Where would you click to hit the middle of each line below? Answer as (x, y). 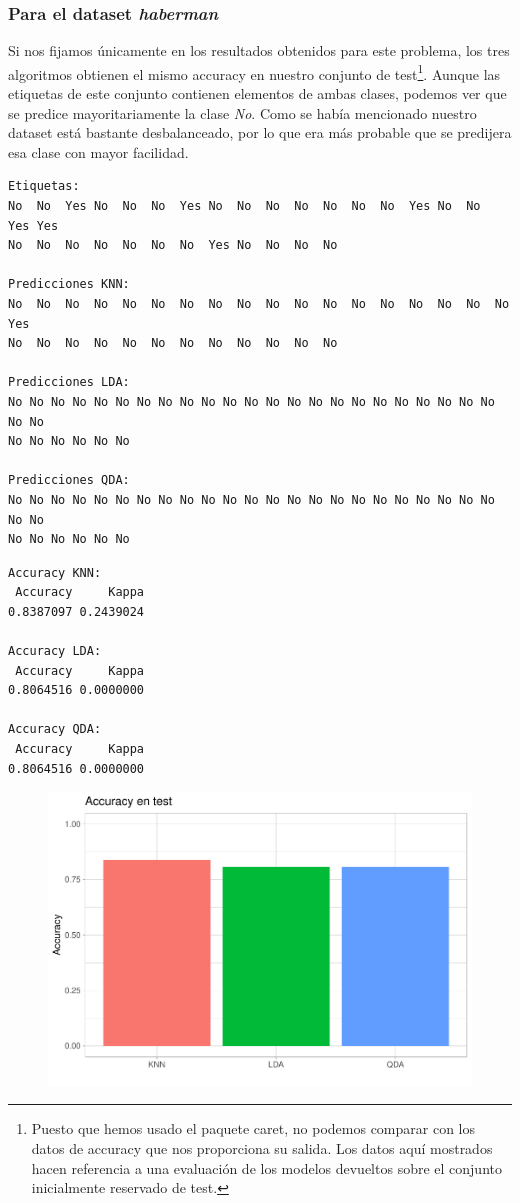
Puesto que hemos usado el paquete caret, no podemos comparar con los (253, 1128)
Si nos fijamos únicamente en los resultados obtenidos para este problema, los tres (259, 50)
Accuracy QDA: (55, 729)
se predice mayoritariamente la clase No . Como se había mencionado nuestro (242, 112)
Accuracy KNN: (55, 572)
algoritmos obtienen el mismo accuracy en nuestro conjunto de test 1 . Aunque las (254, 72)
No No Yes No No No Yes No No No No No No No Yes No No (244, 206)
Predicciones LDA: (69, 382)
